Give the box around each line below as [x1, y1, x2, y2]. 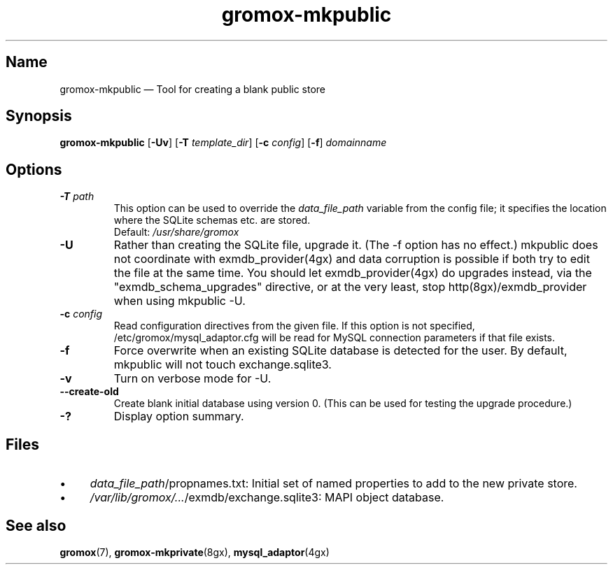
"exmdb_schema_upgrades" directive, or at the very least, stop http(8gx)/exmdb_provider [113, 280, 587, 294]
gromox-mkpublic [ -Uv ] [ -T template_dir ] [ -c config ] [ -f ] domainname [59, 136, 387, 149]
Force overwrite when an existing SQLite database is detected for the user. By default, [113, 343, 568, 358]
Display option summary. [113, 409, 244, 424]
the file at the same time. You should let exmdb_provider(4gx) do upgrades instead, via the [113, 266, 592, 280]
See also [6, 516, 66, 534]
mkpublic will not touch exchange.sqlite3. [113, 357, 332, 372]
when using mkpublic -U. [113, 294, 246, 308]
